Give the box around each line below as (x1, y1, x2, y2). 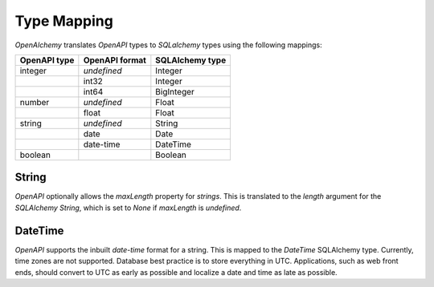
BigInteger (155, 86, 194, 97)
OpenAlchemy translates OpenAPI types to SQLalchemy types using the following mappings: (14, 40, 322, 50)
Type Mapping (14, 12, 114, 30)
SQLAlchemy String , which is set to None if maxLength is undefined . (14, 203, 242, 212)
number (19, 96, 50, 107)
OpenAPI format (83, 55, 146, 66)
